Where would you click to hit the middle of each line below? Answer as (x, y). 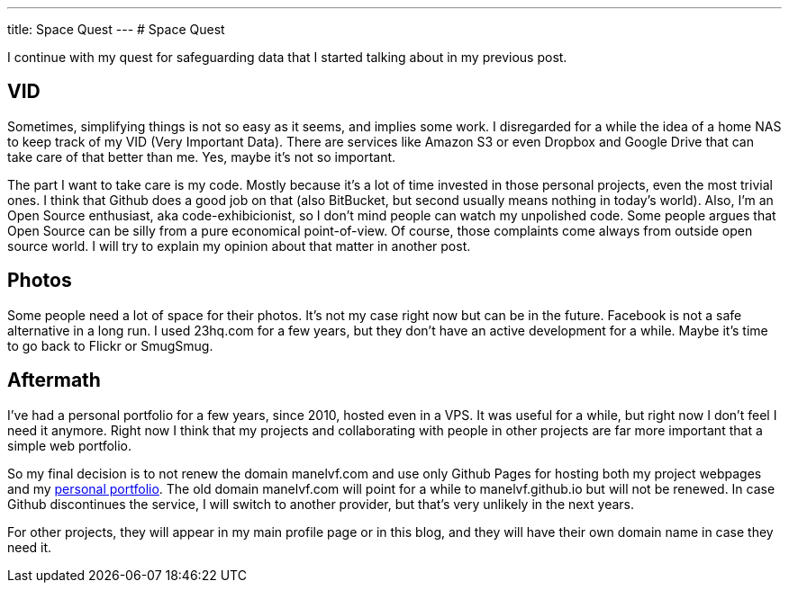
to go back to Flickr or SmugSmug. (110, 345)
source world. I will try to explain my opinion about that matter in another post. (239, 246)
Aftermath (54, 380)
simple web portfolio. (70, 445)
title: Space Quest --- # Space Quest (116, 29)
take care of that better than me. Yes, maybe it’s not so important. (202, 156)
